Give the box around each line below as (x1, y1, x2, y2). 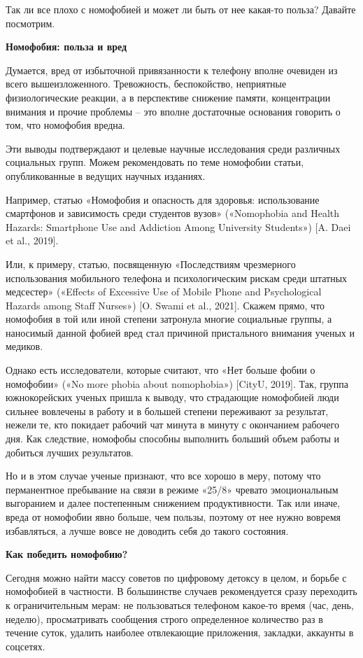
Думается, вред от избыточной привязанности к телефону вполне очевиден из (6, 62, 338, 77)
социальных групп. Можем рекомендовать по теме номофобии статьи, (6, 155, 304, 169)
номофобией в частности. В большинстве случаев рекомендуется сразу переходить (6, 584, 357, 598)
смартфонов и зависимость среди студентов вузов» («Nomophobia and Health (6, 206, 340, 220)
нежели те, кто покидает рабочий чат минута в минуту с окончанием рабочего (6, 417, 339, 432)
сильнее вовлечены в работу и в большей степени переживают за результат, (6, 403, 329, 418)
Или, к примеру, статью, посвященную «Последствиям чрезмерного (6, 256, 296, 271)
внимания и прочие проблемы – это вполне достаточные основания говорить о (6, 104, 341, 118)
